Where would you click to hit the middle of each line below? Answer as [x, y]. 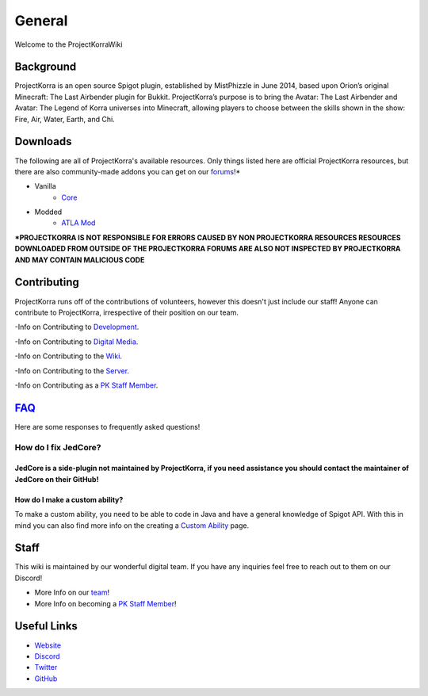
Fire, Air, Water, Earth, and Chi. [65, 119]
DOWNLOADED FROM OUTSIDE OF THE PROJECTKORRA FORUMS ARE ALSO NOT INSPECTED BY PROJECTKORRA [208, 249]
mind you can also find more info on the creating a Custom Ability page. [132, 525]
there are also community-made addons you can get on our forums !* [128, 171]
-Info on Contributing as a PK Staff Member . [86, 385]
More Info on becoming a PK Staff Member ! [105, 603]
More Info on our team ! [72, 593]
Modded [48, 212]
